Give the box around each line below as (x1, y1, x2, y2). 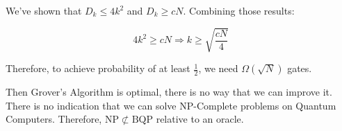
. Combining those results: (183, 3, 295, 17)
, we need (198, 61, 238, 76)
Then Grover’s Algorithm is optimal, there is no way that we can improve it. (6, 85, 332, 99)
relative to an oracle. (156, 112, 244, 126)
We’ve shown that (6, 3, 82, 17)
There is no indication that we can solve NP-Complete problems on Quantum (6, 98, 336, 112)
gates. (287, 61, 312, 76)
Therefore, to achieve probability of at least (6, 61, 190, 76)
